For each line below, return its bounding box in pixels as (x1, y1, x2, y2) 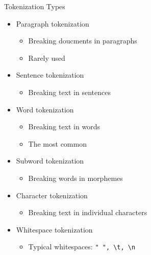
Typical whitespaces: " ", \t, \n (28, 241, 136, 252)
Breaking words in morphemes (28, 172, 123, 183)
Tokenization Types (4, 1, 65, 11)
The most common (28, 138, 87, 149)
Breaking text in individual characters (28, 207, 147, 218)
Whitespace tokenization (16, 224, 93, 235)
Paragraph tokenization (16, 18, 89, 29)
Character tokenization (16, 190, 88, 200)
